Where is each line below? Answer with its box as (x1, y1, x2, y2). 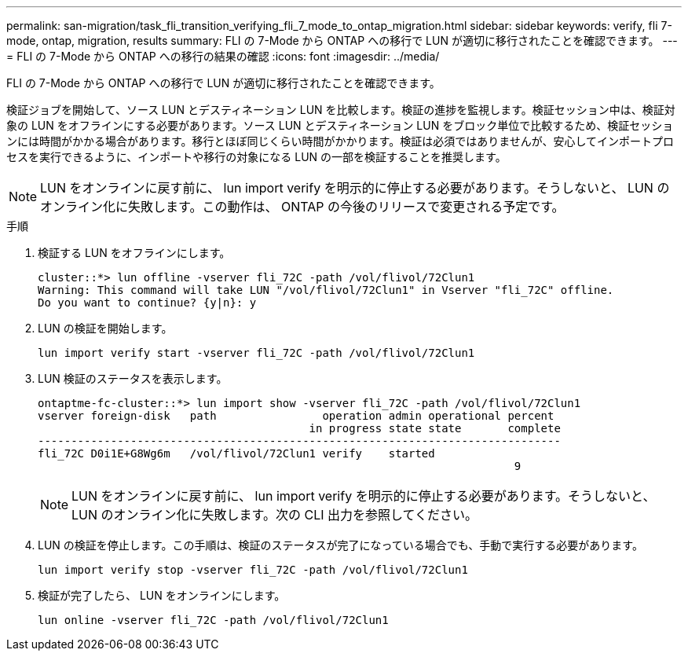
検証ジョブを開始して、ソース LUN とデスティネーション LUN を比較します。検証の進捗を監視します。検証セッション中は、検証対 (6, 103, 675, 116)
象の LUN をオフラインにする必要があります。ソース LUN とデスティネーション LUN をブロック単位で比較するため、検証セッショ (6, 119, 674, 132)
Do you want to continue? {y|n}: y (38, 296, 257, 309)
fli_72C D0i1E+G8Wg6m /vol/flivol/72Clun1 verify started (38, 447, 435, 460)
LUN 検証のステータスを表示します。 (38, 372, 228, 385)
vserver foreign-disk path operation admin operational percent (38, 409, 554, 422)
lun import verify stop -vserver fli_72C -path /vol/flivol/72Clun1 (38, 563, 468, 576)
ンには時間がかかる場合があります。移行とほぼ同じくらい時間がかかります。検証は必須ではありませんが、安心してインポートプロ (6, 134, 675, 148)
